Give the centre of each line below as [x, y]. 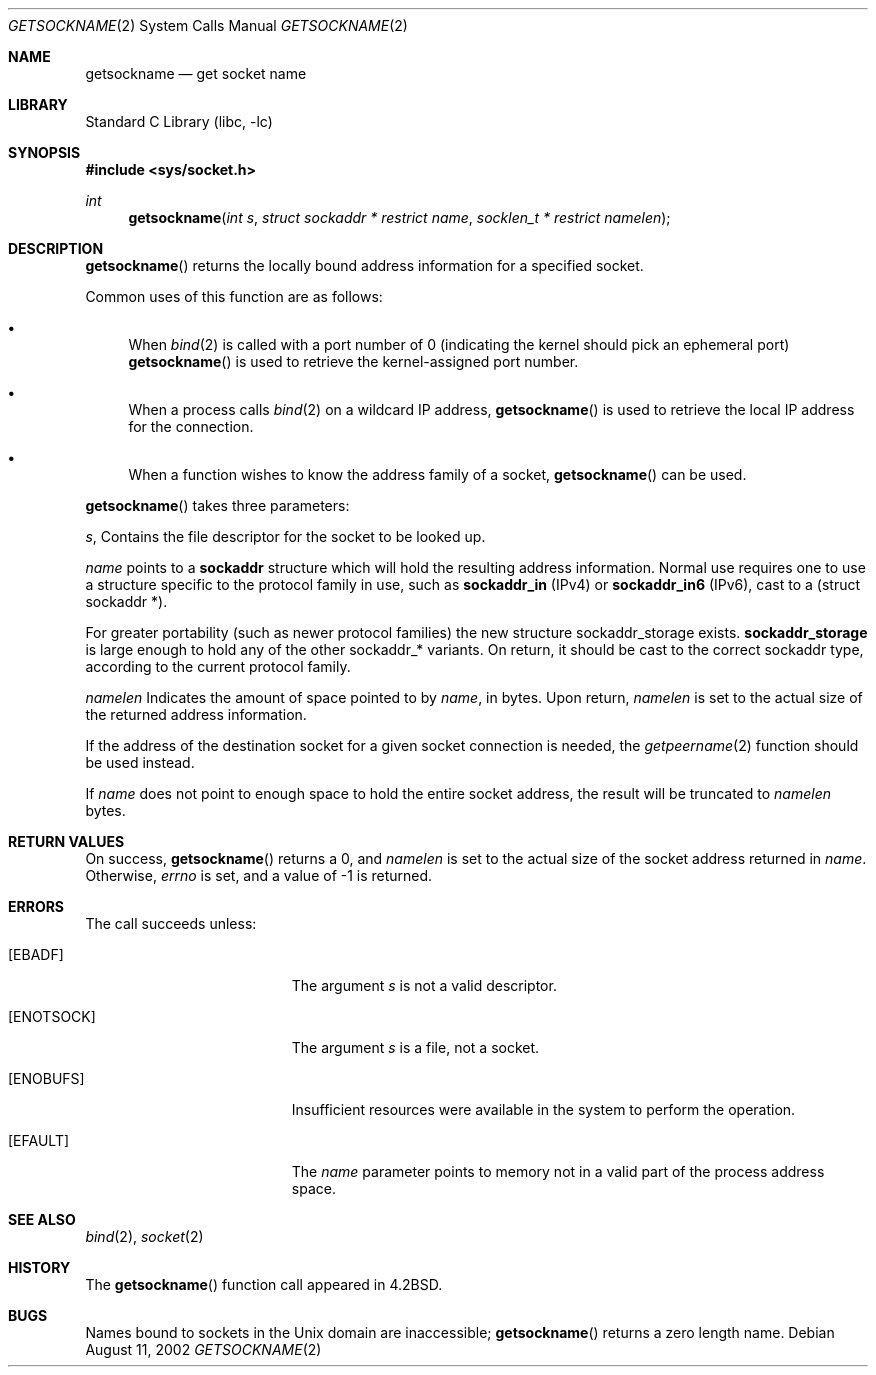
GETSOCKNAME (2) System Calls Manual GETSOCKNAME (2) [208, 25]
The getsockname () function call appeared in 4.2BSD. [264, 1284]
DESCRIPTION [56, 248]
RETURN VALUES [66, 841]
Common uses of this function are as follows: [234, 296]
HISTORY [39, 1267]
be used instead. [140, 762]
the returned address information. [196, 714]
